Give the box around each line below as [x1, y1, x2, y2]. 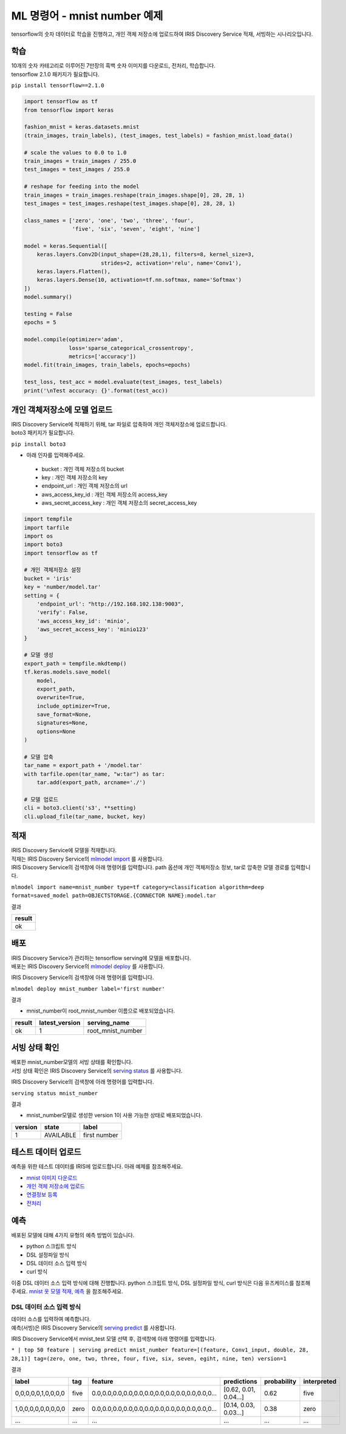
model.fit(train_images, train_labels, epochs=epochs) [24, 361, 191, 369]
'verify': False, [36, 609, 89, 616]
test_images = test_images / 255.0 [24, 166, 130, 173]
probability [264, 1377, 297, 1385]
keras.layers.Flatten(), [36, 268, 111, 275]
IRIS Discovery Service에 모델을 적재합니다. [11, 847, 117, 854]
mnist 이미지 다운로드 [26, 1174, 78, 1181]
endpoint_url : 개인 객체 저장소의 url [41, 482, 127, 490]
